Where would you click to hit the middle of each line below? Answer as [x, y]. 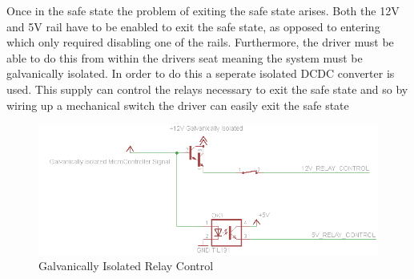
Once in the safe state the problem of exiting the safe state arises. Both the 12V [203, 10]
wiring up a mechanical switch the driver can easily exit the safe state [178, 105]
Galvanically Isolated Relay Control [126, 266]
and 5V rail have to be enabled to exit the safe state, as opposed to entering [193, 26]
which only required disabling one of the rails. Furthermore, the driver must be [200, 42]
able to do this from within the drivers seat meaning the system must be [185, 57]
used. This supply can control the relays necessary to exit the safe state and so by [207, 89]
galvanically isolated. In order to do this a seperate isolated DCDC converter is [201, 73]
